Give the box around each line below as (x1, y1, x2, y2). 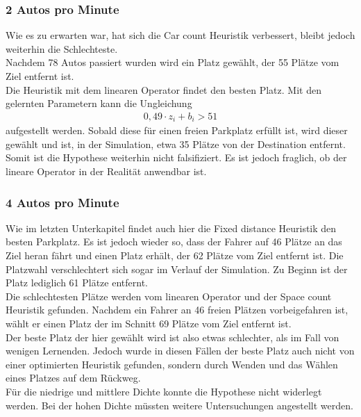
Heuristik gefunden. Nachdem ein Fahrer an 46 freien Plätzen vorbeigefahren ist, (6, 302, 349, 317)
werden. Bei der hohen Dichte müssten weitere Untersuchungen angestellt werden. (6, 398, 353, 412)
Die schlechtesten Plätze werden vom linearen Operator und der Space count (6, 288, 332, 303)
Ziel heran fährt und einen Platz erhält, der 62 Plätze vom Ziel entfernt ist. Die (6, 248, 344, 263)
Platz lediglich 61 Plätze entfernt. (6, 275, 148, 290)
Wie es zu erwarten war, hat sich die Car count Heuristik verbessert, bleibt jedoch (6, 28, 355, 42)
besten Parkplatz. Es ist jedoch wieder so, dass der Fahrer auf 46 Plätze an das (6, 234, 342, 249)
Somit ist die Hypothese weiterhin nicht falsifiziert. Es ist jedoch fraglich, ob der (6, 150, 347, 165)
